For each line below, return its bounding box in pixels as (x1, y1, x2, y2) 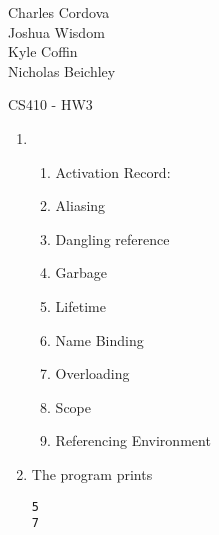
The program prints (31, 463, 153, 484)
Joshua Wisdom (8, 21, 105, 42)
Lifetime (55, 295, 106, 316)
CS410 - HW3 (8, 94, 93, 115)
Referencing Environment (55, 430, 211, 451)
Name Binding (55, 329, 144, 350)
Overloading (55, 363, 130, 384)
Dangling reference (55, 228, 170, 249)
